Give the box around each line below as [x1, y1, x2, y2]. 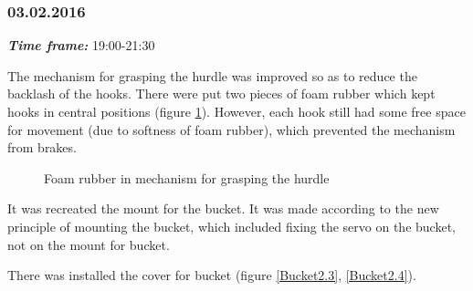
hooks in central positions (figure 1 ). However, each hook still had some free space [7, 102, 466, 120]
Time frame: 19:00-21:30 [7, 36, 155, 55]
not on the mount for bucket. [7, 234, 170, 254]
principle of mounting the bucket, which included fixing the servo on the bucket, [7, 216, 456, 235]
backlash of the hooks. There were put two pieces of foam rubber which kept [7, 84, 436, 103]
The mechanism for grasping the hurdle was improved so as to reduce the [7, 66, 417, 85]
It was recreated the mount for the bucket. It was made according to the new [7, 199, 439, 218]
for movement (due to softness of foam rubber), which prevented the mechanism [7, 120, 456, 139]
